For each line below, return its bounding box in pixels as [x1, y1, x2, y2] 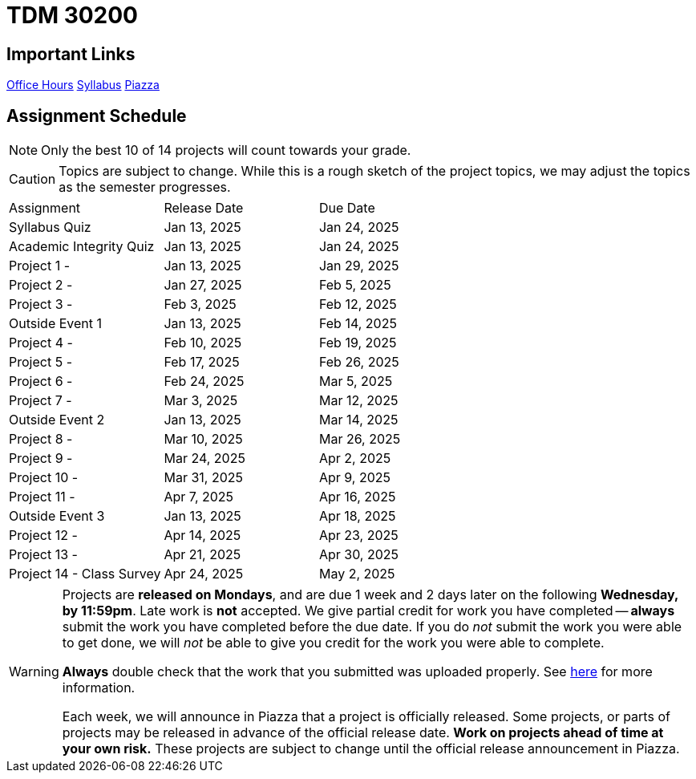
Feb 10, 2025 [164, 335, 242, 351]
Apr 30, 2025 [318, 546, 399, 563]
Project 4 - [9, 335, 73, 351]
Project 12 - [9, 527, 78, 544]
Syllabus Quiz [9, 219, 91, 236]
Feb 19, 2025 [318, 335, 397, 351]
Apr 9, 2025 [318, 469, 391, 486]
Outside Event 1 [9, 315, 103, 332]
